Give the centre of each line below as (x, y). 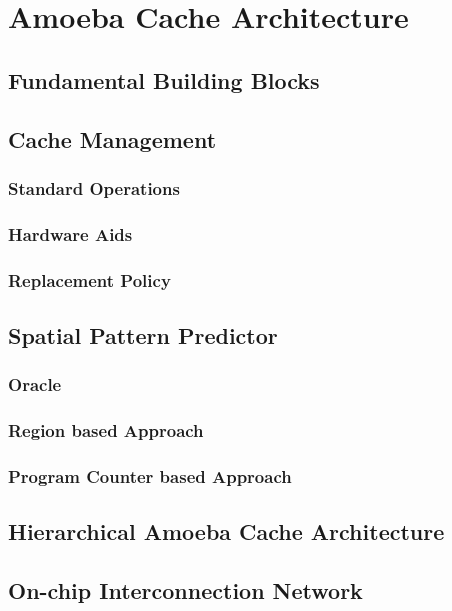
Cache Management (112, 138)
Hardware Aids (70, 233)
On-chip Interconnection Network (185, 589)
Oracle (35, 384)
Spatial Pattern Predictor (143, 334)
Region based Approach (106, 430)
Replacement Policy (89, 279)
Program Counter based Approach (150, 475)
